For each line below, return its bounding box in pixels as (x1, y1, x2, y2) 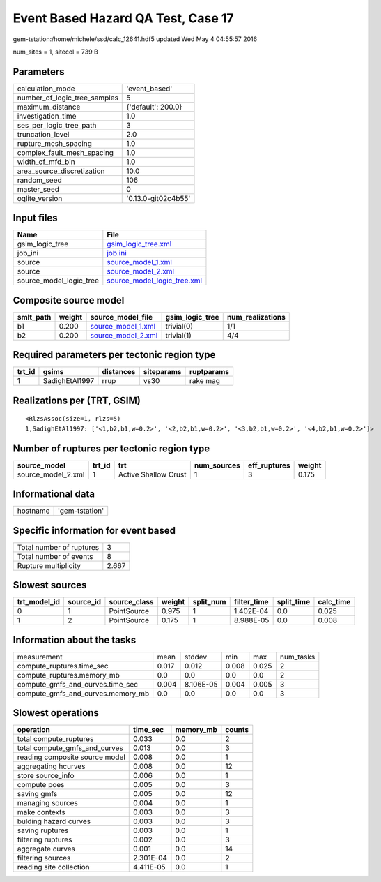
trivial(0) (165, 321, 194, 331)
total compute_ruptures (17, 734, 94, 744)
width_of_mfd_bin (17, 157, 76, 167)
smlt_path (17, 312, 52, 322)
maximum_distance (17, 102, 81, 112)
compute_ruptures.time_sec (17, 661, 109, 671)
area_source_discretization (17, 166, 105, 176)
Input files (13, 212, 59, 224)
